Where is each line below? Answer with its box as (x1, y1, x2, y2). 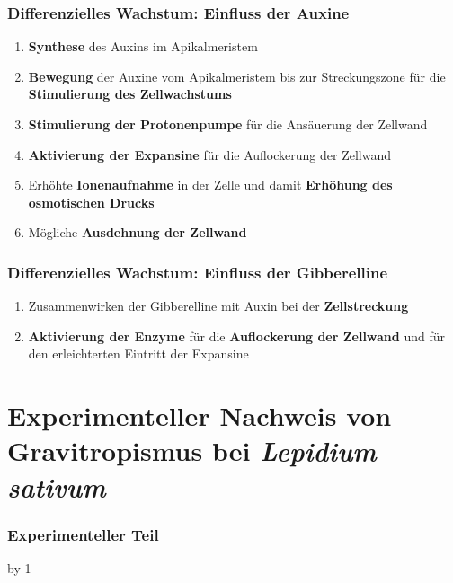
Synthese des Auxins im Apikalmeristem (28, 37, 258, 56)
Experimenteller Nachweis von (7, 397, 392, 434)
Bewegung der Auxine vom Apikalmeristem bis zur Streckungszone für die (28, 66, 446, 85)
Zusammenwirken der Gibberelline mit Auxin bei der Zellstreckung (28, 296, 409, 315)
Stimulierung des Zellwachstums (28, 84, 232, 103)
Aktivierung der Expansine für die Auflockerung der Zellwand (28, 145, 391, 163)
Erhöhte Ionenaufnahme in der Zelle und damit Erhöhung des (28, 175, 393, 194)
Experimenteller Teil (7, 523, 159, 545)
